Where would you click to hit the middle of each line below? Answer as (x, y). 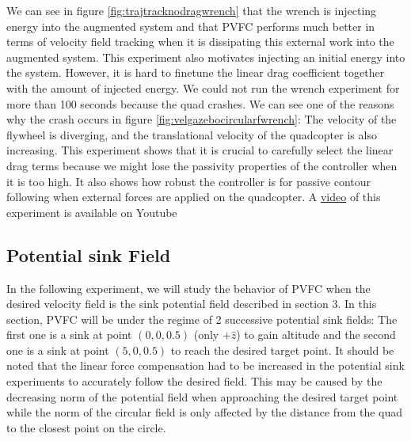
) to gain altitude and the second (316, 335)
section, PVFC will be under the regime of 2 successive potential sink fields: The (202, 319)
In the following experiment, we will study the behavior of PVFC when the (188, 288)
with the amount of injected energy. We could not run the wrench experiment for (203, 87)
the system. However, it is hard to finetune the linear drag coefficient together (196, 72)
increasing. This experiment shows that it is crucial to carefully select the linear (200, 150)
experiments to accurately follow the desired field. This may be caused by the (194, 381)
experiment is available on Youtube (92, 212)
